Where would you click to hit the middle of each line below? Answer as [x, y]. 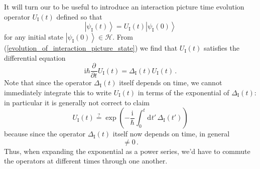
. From [123, 37]
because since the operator [45, 134]
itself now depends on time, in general [171, 134]
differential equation [35, 57]
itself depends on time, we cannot [171, 82]
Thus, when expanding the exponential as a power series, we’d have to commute [127, 151]
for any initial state [34, 37]
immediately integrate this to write [58, 93]
